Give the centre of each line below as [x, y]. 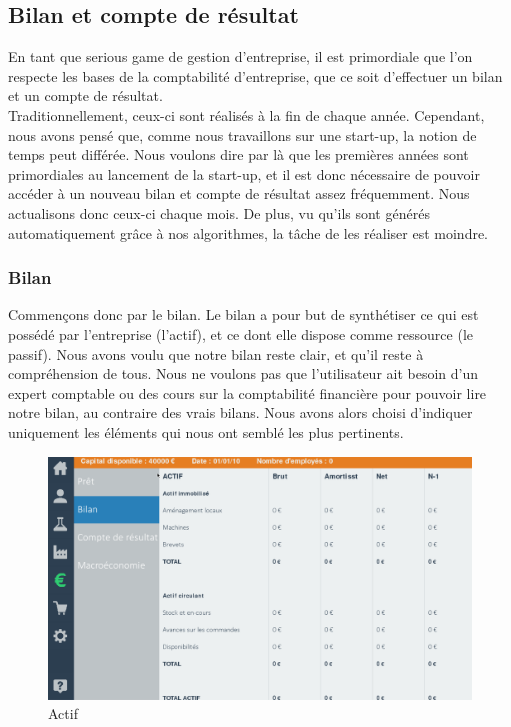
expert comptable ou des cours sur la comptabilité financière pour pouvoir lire [247, 392]
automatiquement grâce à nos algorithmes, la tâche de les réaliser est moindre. [248, 232]
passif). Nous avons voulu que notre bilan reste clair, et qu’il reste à [216, 353]
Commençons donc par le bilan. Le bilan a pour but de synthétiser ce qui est [243, 314]
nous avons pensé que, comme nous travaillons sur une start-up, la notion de [242, 134]
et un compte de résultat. [85, 95]
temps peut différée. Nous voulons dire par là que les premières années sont [238, 154]
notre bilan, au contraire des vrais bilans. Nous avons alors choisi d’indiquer [240, 412]
